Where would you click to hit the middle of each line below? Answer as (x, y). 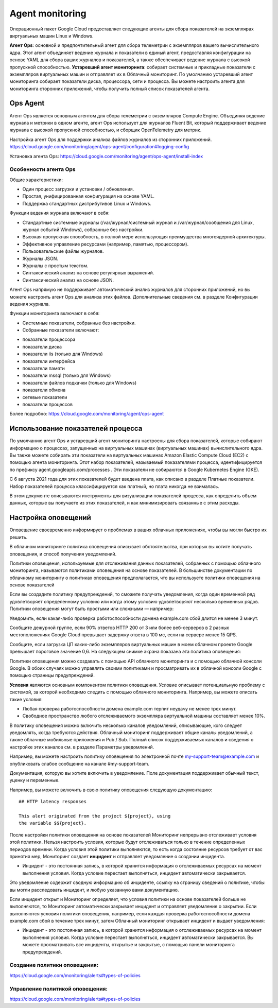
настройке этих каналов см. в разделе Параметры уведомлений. (82, 747)
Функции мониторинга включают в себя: (55, 314)
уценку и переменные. (35, 780)
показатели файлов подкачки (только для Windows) (80, 383)
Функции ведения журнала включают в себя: (60, 213)
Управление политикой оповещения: (59, 988)
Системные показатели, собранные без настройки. (79, 323)
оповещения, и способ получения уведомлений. (63, 554)
